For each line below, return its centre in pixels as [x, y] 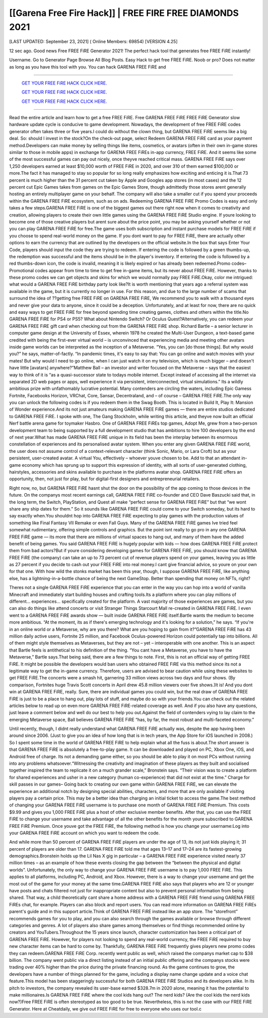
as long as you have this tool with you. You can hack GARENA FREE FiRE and [88, 67]
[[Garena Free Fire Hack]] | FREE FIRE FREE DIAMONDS [124, 13]
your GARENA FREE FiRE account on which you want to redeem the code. [84, 833]
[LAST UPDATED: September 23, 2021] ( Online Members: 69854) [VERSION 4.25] [94, 42]
